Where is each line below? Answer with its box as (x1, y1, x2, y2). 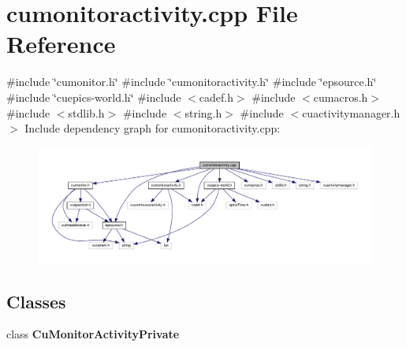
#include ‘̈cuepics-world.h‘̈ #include (6, 88, 181, 105)
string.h (184, 104, 222, 121)
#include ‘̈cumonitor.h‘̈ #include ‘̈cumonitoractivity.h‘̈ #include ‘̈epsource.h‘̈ (6, 73, 377, 90)
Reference (6, 28, 116, 60)
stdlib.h (68, 104, 105, 121)
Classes (6, 289, 66, 313)
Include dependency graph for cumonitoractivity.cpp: (24, 120, 281, 136)
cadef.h (199, 88, 233, 105)
